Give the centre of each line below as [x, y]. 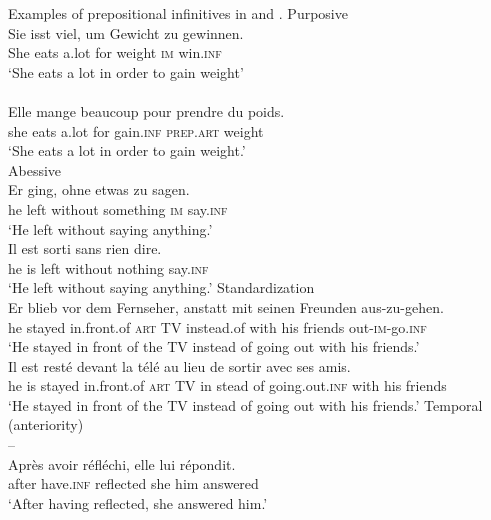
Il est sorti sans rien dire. [85, 248]
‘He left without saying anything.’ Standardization [161, 287]
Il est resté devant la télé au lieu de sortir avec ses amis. [179, 365]
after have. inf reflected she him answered [133, 483]
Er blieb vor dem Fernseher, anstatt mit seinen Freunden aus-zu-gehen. [226, 306]
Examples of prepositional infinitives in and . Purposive [178, 13]
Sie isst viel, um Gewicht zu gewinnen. [126, 32]
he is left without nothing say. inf [108, 267]
